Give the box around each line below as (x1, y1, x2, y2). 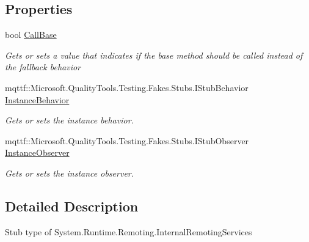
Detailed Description (5, 196, 139, 215)
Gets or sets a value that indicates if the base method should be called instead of (5, 48, 303, 61)
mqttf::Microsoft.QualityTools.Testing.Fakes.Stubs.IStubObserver (5, 134, 249, 147)
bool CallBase (5, 28, 57, 41)
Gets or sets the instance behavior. (5, 114, 134, 127)
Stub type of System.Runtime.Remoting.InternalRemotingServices (5, 225, 252, 238)
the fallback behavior (5, 61, 81, 73)
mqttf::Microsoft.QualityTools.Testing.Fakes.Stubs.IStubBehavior (5, 81, 249, 94)
